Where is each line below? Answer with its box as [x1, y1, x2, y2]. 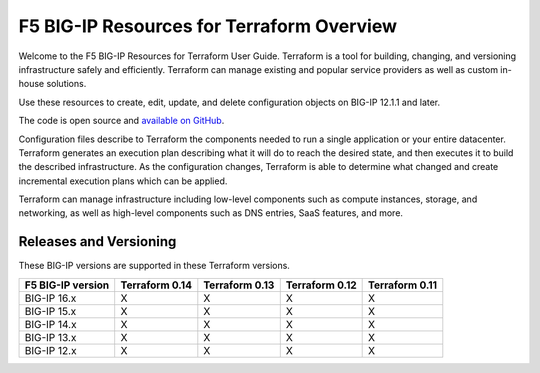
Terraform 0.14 [120, 278, 192, 292]
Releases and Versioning [18, 233, 177, 250]
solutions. [46, 78, 87, 90]
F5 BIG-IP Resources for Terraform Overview [18, 15, 397, 37]
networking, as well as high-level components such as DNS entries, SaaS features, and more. [18, 207, 404, 219]
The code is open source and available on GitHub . [18, 115, 225, 127]
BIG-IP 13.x [24, 330, 77, 344]
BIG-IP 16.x [24, 291, 77, 305]
